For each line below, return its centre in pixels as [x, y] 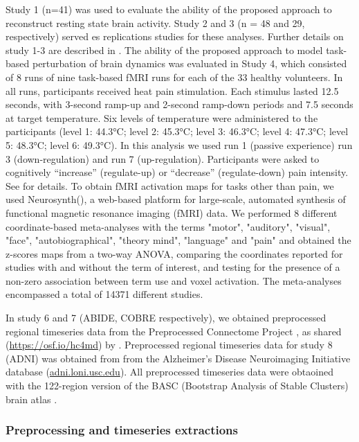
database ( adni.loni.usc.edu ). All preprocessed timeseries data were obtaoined [169, 372]
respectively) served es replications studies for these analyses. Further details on [175, 36]
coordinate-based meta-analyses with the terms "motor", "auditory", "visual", [168, 226]
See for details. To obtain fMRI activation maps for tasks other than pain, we [170, 185]
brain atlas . [31, 399]
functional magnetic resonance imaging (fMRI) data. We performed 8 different [172, 212]
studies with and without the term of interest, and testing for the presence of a [173, 267]
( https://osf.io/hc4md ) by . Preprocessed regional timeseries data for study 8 [169, 345]
